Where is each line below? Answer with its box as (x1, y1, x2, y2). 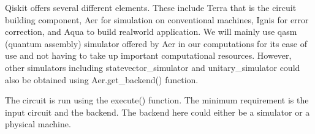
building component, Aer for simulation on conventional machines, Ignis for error (5, 13, 309, 26)
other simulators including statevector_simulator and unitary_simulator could (5, 61, 300, 73)
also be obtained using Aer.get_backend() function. (5, 73, 199, 86)
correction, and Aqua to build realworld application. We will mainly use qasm (5, 25, 297, 38)
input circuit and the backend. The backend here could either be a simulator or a (5, 105, 310, 118)
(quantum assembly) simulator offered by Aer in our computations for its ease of (5, 37, 307, 50)
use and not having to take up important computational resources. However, (5, 49, 292, 62)
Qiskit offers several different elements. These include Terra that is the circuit (5, 1, 297, 13)
